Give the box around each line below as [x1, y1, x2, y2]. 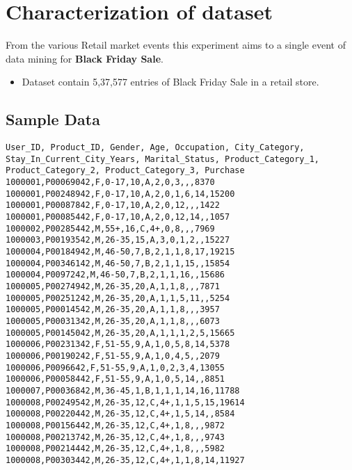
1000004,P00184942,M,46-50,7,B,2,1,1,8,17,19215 [6, 247, 235, 257]
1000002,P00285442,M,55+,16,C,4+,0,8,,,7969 [6, 223, 215, 234]
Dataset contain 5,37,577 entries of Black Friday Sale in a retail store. [22, 74, 319, 89]
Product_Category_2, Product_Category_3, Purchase [6, 165, 245, 176]
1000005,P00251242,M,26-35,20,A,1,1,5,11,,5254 [6, 293, 230, 303]
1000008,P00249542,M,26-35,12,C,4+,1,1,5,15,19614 [6, 397, 245, 407]
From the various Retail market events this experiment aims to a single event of [6, 38, 346, 52]
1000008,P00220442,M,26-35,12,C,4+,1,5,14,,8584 [6, 409, 235, 419]
